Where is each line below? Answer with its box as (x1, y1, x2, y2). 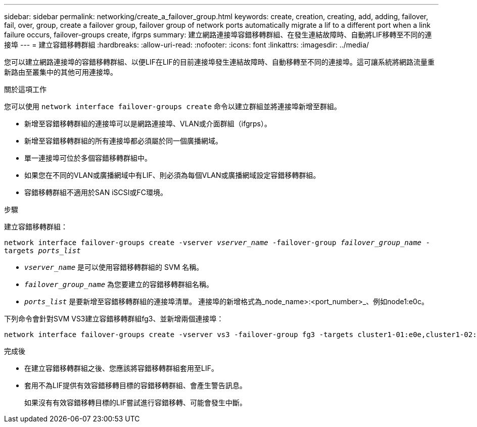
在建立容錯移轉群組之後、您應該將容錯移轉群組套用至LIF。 (24, 364, 218, 372)
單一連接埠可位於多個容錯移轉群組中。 (24, 154, 152, 162)
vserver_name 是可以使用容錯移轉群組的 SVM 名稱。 (24, 263, 204, 271)
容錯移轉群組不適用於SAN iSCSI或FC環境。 (24, 188, 167, 197)
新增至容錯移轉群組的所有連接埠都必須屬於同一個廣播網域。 (24, 136, 222, 145)
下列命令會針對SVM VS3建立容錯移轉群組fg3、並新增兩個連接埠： (4, 314, 224, 323)
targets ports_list (4, 247, 81, 255)
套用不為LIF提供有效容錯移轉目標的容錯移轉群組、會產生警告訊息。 (24, 381, 247, 390)
